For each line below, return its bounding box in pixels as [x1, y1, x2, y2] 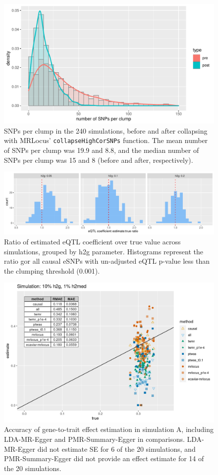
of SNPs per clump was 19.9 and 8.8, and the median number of [4, 145, 199, 155]
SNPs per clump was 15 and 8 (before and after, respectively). [4, 154, 193, 165]
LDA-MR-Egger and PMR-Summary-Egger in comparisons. [4, 433, 185, 444]
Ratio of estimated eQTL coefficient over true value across [4, 236, 181, 246]
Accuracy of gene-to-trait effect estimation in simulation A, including [4, 424, 214, 434]
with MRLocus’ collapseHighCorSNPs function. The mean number [4, 135, 208, 145]
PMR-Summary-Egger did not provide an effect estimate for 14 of [4, 453, 204, 464]
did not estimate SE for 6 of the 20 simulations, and [37, 443, 196, 454]
